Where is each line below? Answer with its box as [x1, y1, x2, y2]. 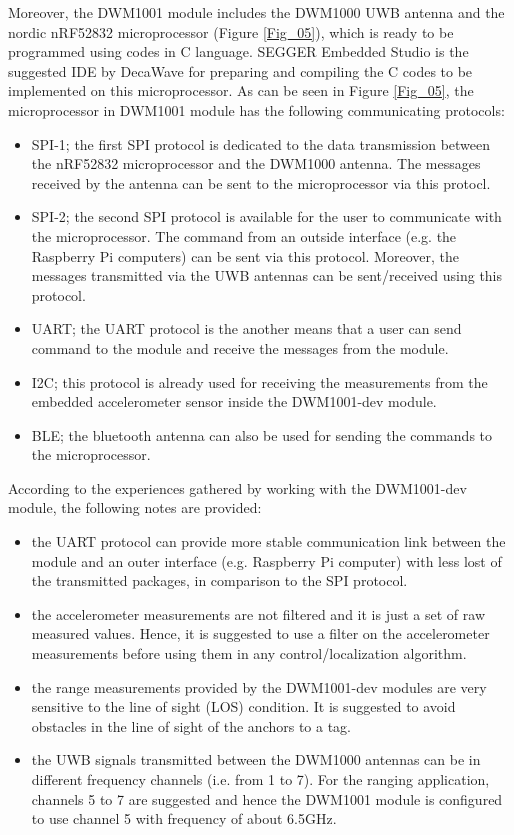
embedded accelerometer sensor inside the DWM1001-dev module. [31, 391, 437, 412]
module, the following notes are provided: [8, 497, 262, 518]
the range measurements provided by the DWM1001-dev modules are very [31, 676, 487, 697]
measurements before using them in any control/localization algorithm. [31, 643, 467, 664]
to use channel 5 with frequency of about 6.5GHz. [31, 808, 337, 829]
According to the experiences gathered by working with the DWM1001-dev [8, 477, 467, 498]
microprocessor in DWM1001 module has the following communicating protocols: [8, 99, 505, 120]
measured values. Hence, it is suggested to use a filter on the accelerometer [31, 623, 490, 644]
